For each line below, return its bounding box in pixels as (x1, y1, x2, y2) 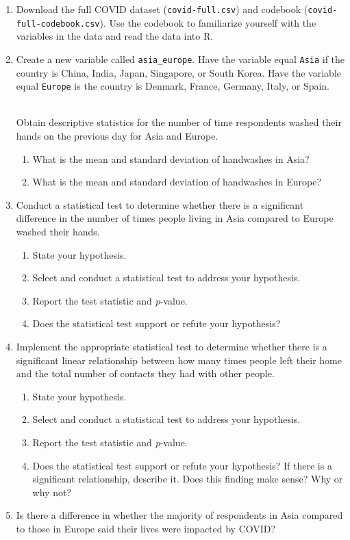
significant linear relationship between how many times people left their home (16, 352, 342, 367)
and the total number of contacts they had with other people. (16, 366, 275, 381)
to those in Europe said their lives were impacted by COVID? (16, 521, 276, 535)
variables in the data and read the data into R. (16, 29, 214, 43)
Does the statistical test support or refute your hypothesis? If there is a (32, 458, 332, 472)
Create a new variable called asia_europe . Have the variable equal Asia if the (16, 51, 345, 66)
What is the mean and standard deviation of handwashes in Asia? (32, 151, 310, 166)
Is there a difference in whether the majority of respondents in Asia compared (16, 508, 343, 522)
